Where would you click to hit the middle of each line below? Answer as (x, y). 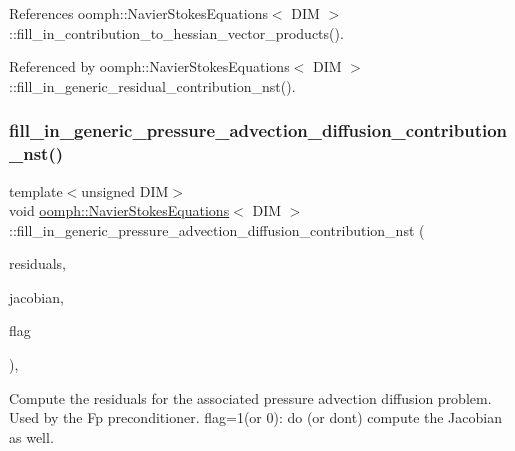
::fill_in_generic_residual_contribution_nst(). (152, 85)
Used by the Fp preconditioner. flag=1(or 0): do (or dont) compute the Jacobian (255, 417)
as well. (31, 436)
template (36, 190)
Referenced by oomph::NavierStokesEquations (149, 66)
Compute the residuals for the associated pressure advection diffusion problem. (250, 397)
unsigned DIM (125, 190)
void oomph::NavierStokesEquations (119, 210)
